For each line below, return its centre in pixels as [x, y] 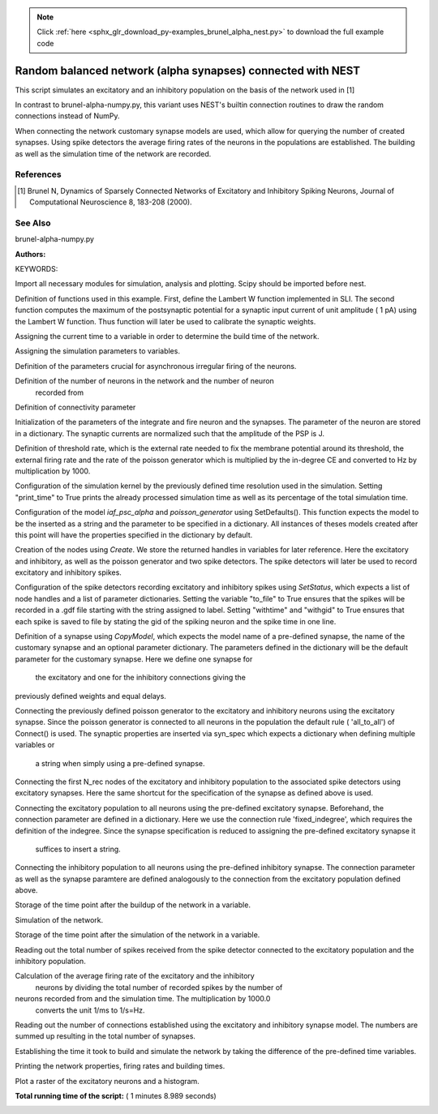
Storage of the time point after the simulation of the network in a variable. [137, 935]
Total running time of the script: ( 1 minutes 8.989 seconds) [116, 1095]
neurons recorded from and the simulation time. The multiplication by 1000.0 [143, 999]
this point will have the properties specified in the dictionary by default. [134, 534]
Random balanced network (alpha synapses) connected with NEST [188, 70]
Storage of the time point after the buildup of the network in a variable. [133, 905]
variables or [35, 745]
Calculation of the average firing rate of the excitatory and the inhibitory [135, 976]
